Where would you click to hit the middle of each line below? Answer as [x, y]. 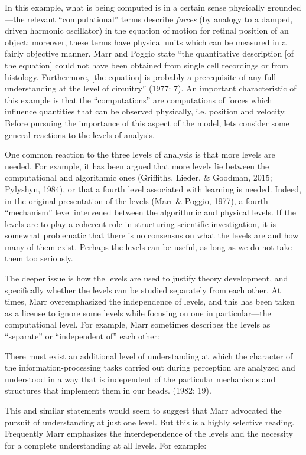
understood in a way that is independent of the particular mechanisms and [140, 379]
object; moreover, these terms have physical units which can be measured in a [146, 42]
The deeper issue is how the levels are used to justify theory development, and [147, 278]
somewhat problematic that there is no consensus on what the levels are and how [152, 235]
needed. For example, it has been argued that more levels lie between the [137, 166]
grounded [284, 7]
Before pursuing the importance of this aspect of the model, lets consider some [147, 122]
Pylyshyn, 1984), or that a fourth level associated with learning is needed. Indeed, [153, 189]
